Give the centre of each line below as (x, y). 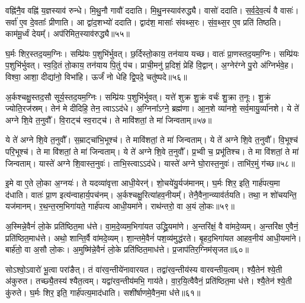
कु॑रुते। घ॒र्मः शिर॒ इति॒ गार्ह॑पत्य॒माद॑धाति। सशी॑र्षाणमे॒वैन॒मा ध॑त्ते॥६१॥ (103, 292)
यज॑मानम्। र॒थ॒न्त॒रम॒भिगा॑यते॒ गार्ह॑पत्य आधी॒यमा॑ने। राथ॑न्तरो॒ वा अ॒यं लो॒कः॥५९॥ (120, 206)
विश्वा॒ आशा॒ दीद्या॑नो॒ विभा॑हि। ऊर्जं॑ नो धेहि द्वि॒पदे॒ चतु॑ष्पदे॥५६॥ (96, 76)
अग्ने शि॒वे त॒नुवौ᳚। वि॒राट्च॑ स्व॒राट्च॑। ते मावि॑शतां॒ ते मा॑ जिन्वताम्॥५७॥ (109, 119)
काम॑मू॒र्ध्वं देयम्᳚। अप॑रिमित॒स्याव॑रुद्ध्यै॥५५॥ (68, 34)
